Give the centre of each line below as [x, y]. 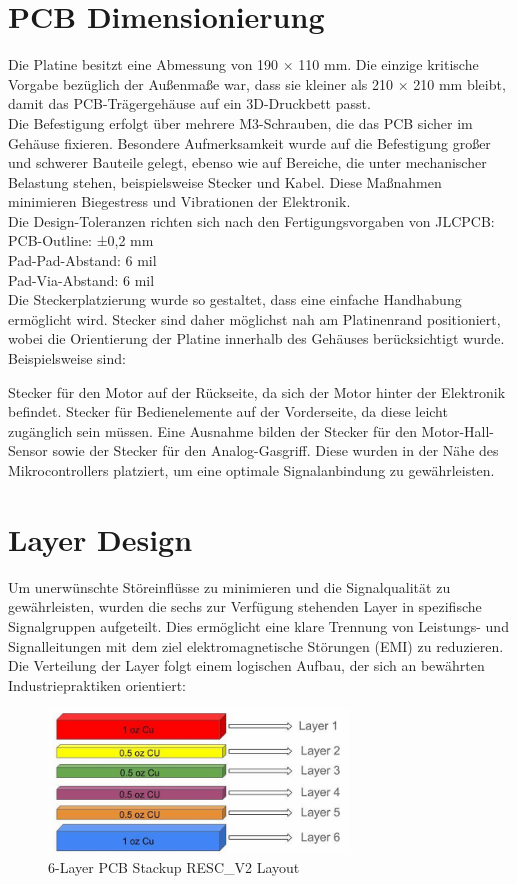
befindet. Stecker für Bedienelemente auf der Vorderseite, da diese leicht [228, 411]
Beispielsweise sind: [67, 358]
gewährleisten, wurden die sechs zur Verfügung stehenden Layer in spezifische [245, 606]
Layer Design [100, 538]
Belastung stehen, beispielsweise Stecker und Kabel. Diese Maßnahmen [225, 181]
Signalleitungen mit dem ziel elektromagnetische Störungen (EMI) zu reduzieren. [256, 645]
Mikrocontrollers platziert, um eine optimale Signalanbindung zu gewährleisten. [251, 470]
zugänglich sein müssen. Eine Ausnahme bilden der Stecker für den [212, 430]
